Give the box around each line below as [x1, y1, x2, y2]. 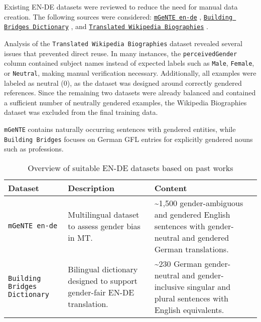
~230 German [154, 257, 202, 269]
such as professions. [4, 143, 64, 154]
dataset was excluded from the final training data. [4, 107, 158, 117]
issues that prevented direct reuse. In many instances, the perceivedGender [4, 48, 237, 58]
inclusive [154, 280, 185, 292]
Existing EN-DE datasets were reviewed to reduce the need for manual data [4, 2, 238, 12]
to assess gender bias [68, 220, 141, 232]
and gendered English [154, 208, 230, 220]
